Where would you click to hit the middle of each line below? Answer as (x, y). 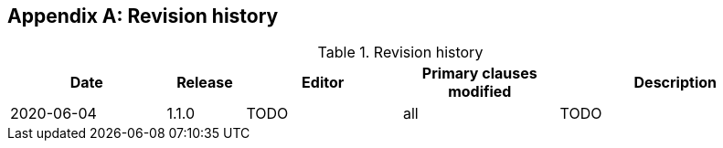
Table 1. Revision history (400, 53)
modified (480, 92)
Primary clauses (479, 74)
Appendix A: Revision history (143, 16)
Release (205, 83)
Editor (323, 83)
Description (675, 83)
